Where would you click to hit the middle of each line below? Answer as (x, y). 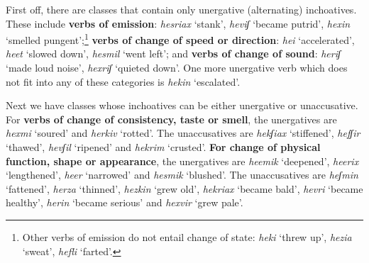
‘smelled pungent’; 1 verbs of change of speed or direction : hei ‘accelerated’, (180, 39)
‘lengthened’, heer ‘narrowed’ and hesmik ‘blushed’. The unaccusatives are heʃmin (182, 175)
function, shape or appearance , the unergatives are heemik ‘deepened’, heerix (182, 161)
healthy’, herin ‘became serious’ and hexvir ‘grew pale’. (125, 202)
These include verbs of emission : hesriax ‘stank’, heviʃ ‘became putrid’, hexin (178, 23)
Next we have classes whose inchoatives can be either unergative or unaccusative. (182, 105)
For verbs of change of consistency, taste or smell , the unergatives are (171, 119)
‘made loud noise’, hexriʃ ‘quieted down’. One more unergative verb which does (177, 68)
